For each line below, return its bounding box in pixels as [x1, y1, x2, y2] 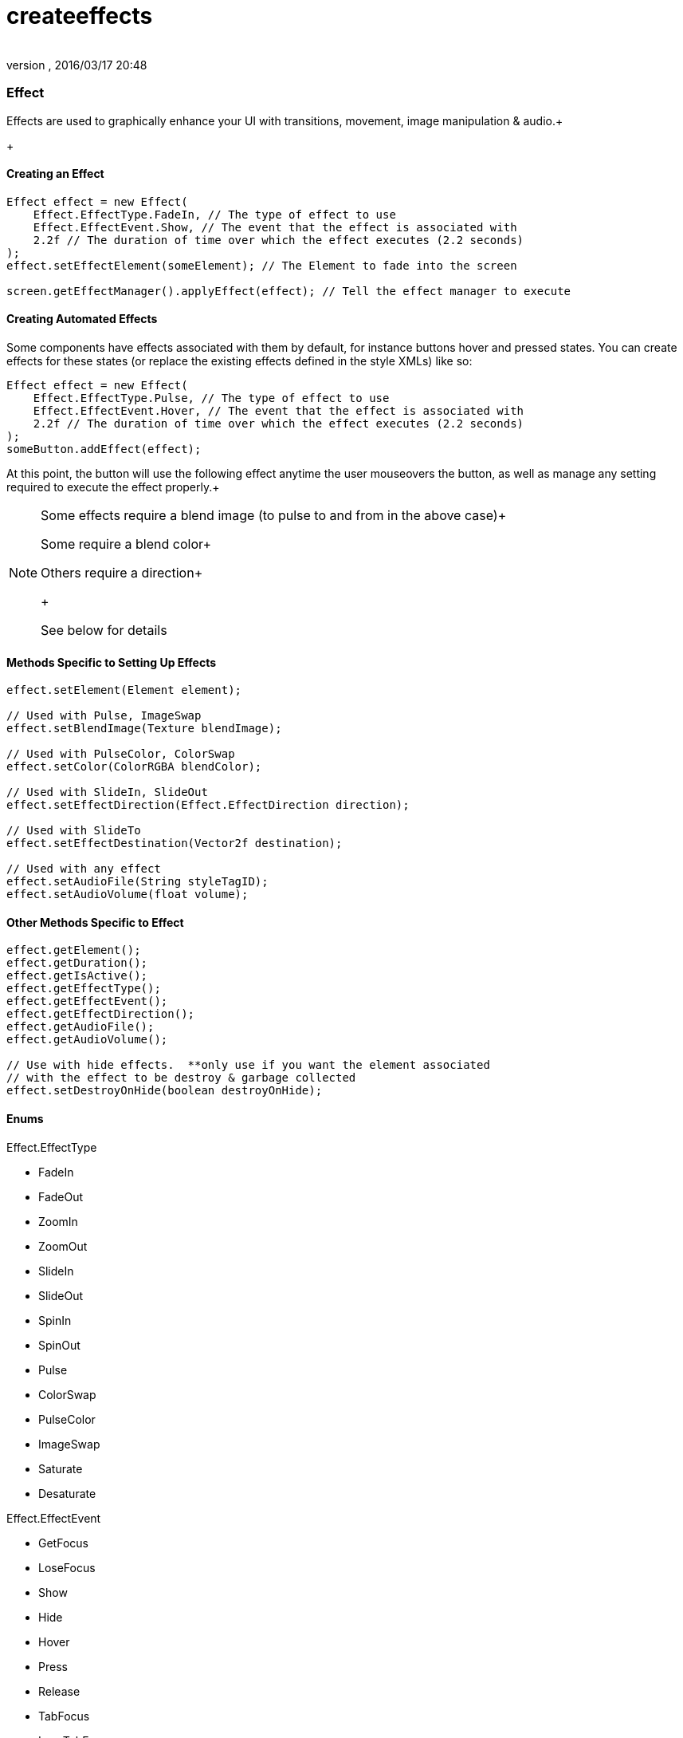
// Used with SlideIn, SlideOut [6, 786, 208, 799]
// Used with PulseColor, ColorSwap [6, 747, 235, 761]
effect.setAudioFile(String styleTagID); [6, 875, 269, 889]
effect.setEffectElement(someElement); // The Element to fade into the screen [6, 258, 517, 272]
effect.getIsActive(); [6, 969, 148, 983]
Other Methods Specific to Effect [6, 915, 184, 929]
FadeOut [38, 1189, 84, 1204]
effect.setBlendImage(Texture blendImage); [6, 722, 282, 735]
